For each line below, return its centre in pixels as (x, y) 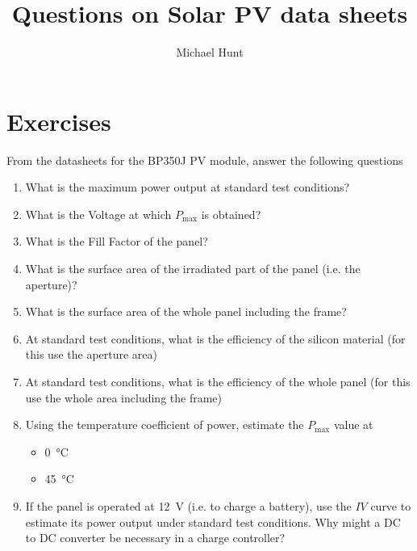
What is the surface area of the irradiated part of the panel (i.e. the (193, 269)
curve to (391, 505)
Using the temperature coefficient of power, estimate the (165, 425)
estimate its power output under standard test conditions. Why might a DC (213, 522)
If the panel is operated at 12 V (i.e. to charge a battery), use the (188, 505)
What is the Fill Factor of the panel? (117, 241)
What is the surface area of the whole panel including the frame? (186, 311)
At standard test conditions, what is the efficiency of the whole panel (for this (218, 381)
